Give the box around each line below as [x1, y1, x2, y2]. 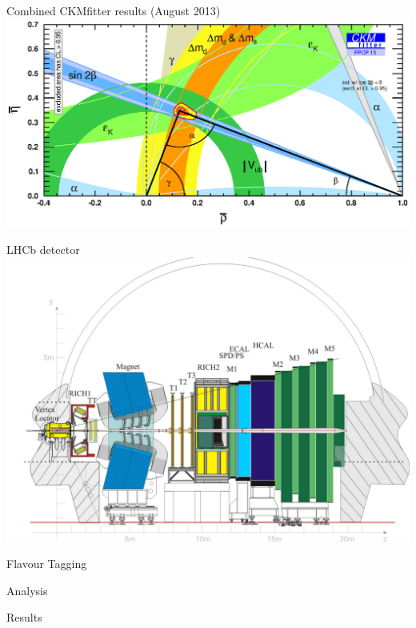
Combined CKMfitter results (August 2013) [6, 2, 221, 18]
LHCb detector [6, 240, 80, 257]
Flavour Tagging [6, 555, 87, 572]
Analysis [6, 582, 48, 598]
